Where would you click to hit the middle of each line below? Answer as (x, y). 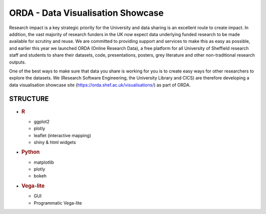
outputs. (17, 62)
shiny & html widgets (55, 143)
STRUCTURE (29, 99)
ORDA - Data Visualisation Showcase (86, 13)
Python (31, 152)
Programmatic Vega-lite (58, 203)
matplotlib (44, 162)
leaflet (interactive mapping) (62, 135)
